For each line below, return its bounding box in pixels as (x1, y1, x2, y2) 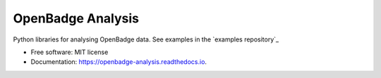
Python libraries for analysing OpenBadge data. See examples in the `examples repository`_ (13, 35, 279, 44)
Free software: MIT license (30, 48, 109, 56)
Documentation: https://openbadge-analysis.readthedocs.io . (30, 58, 207, 66)
